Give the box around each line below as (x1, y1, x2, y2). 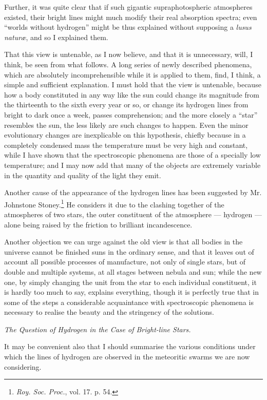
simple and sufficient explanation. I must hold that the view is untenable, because (4, 79, 261, 90)
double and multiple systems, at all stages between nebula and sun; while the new (4, 266, 262, 277)
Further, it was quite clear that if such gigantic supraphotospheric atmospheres (4, 2, 253, 12)
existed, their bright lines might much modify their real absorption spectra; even (4, 11, 257, 22)
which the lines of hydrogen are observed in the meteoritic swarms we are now (4, 351, 250, 362)
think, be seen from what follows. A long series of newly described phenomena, (4, 59, 252, 69)
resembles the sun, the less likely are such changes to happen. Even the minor (4, 119, 249, 130)
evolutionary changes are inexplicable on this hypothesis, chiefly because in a (4, 129, 246, 140)
